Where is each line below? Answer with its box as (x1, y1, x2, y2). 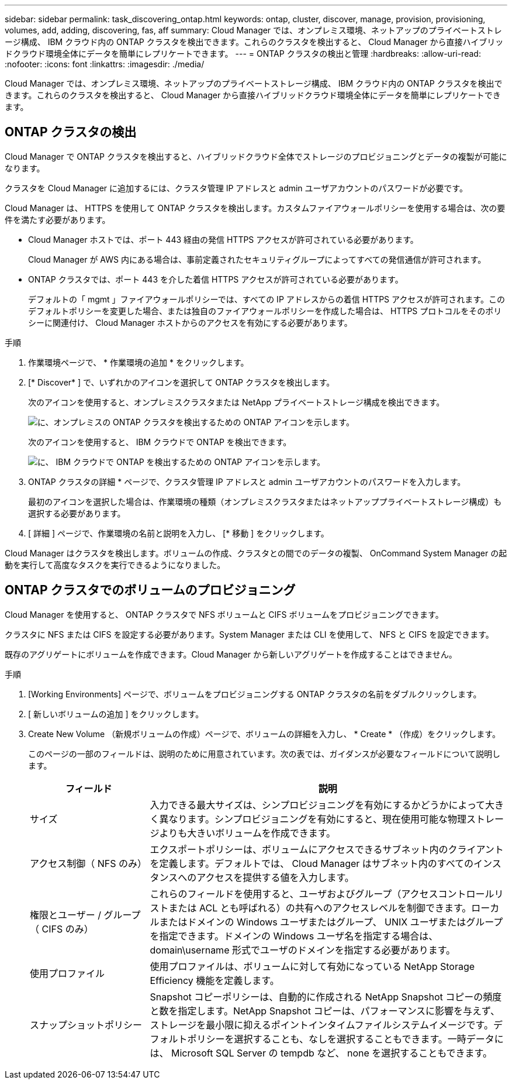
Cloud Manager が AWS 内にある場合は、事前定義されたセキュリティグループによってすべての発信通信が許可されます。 (28, 254, 486, 264)
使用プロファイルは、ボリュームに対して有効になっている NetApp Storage (150, 960, 475, 972)
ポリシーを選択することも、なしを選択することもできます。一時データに (187, 1033, 504, 1045)
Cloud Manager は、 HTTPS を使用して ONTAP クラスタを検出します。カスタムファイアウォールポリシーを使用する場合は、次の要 (5, 202, 506, 213)
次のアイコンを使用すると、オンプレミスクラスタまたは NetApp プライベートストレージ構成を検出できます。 (28, 397, 445, 407)
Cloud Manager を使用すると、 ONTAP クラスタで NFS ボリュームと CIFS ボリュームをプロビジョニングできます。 (5, 609, 444, 620)
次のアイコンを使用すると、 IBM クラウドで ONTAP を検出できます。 (28, 436, 292, 447)
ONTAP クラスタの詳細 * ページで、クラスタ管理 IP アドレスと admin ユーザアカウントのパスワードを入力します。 (28, 476, 466, 487)
